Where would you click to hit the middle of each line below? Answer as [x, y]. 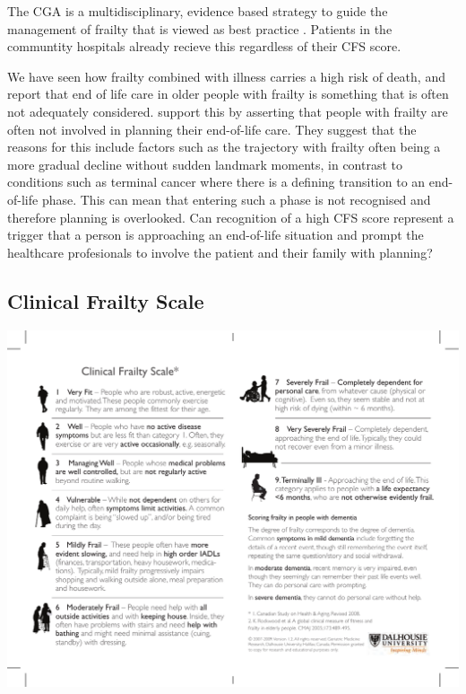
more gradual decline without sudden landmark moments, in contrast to [205, 164]
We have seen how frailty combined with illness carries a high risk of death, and [226, 76]
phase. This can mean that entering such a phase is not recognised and [236, 199]
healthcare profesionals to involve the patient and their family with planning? [220, 252]
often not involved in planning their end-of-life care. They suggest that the [212, 129]
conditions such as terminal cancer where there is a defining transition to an [216, 182]
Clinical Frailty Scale [106, 300]
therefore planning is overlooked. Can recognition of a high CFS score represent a [231, 217]
